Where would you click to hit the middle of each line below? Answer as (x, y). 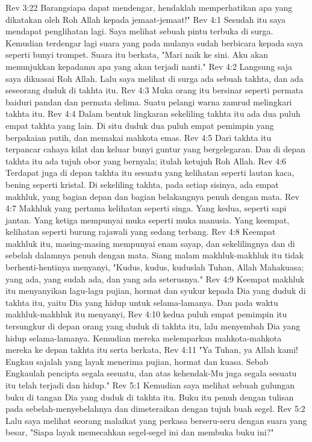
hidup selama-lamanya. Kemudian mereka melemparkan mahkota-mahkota (144, 338)
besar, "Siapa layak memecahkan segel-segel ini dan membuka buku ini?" (140, 432)
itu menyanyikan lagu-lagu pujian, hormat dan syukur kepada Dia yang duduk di (156, 291)
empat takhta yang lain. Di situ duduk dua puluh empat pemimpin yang (140, 125)
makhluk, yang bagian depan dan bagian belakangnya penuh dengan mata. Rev (152, 196)
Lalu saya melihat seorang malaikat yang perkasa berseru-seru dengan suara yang (156, 420)
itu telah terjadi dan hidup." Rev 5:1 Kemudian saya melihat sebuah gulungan (150, 385)
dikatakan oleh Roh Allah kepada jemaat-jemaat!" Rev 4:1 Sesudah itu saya (146, 19)
